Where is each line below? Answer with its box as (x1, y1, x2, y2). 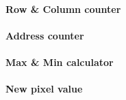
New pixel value (5, 82, 83, 96)
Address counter (5, 28, 84, 42)
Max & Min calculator (5, 54, 114, 69)
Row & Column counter (5, 1, 121, 16)
